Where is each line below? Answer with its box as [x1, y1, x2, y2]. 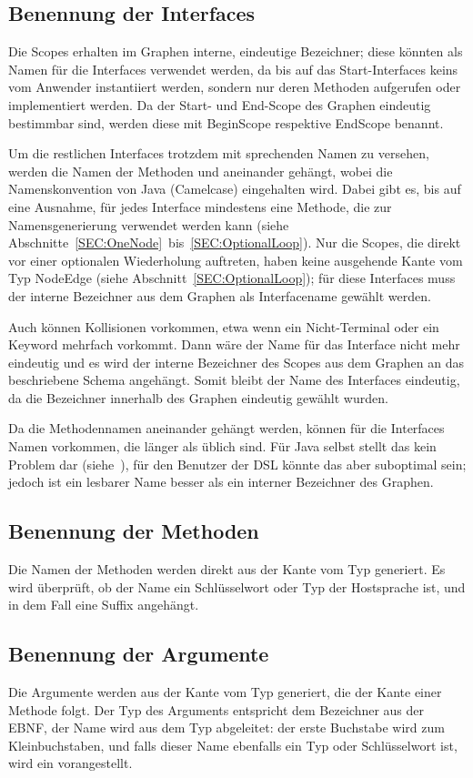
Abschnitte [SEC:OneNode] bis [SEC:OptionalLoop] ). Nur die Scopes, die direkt [8, 233, 461, 252]
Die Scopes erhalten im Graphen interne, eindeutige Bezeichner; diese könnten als [8, 42, 463, 61]
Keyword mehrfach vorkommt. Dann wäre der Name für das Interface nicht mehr [8, 335, 460, 354]
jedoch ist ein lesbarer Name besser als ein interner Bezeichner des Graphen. [8, 472, 434, 491]
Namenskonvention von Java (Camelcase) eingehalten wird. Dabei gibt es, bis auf [8, 179, 461, 198]
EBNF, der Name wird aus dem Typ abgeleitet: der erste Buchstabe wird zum [8, 718, 445, 737]
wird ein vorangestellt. [8, 753, 133, 773]
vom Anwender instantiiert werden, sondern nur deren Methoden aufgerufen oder [8, 77, 461, 96]
